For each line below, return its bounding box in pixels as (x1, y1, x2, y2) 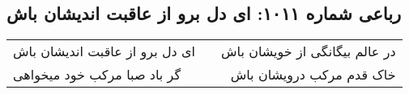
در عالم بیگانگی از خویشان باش (220, 42, 396, 61)
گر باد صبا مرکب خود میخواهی (13, 65, 181, 84)
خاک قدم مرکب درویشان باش (230, 65, 396, 84)
